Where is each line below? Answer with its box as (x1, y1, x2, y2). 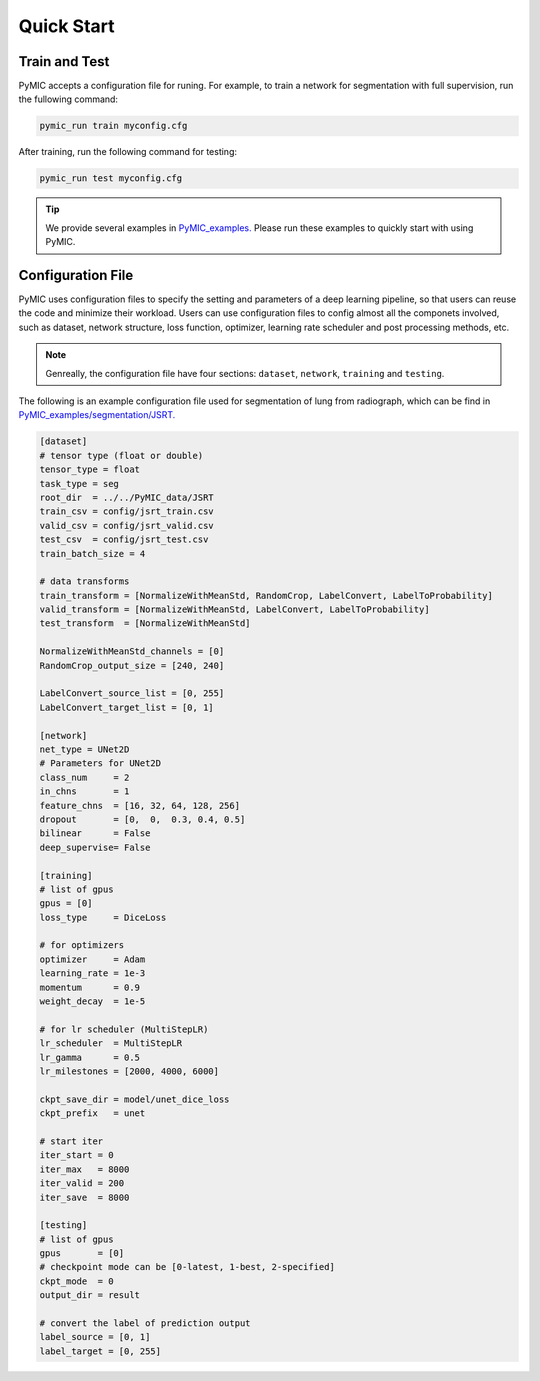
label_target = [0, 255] (39, 1345, 162, 1357)
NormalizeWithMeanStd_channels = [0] (39, 646, 225, 657)
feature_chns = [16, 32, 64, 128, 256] (39, 800, 240, 811)
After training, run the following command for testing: (18, 146, 238, 158)
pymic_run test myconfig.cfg (39, 173, 183, 184)
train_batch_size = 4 (39, 548, 146, 559)
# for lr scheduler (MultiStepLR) (39, 1023, 209, 1035)
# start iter (39, 1135, 104, 1147)
